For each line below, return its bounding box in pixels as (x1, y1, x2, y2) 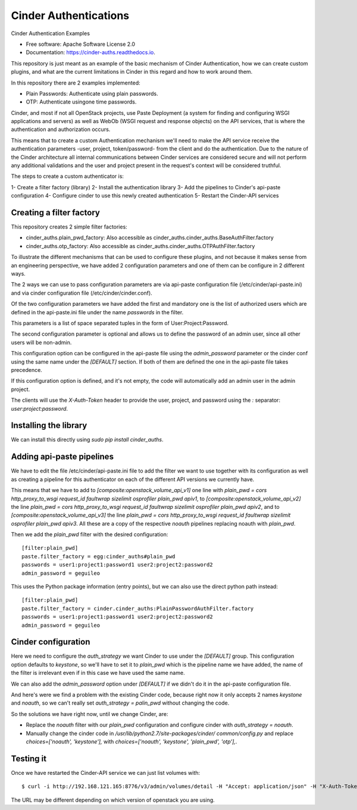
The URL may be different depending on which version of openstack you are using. (11, 796, 215, 803)
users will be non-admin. (11, 339, 72, 346)
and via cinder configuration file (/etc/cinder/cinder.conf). (11, 289, 153, 296)
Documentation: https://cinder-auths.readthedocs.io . (26, 49, 156, 56)
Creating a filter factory (11, 208, 101, 217)
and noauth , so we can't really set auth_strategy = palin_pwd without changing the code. (11, 699, 230, 706)
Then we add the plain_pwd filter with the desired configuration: (11, 531, 168, 538)
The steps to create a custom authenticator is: (11, 173, 124, 180)
